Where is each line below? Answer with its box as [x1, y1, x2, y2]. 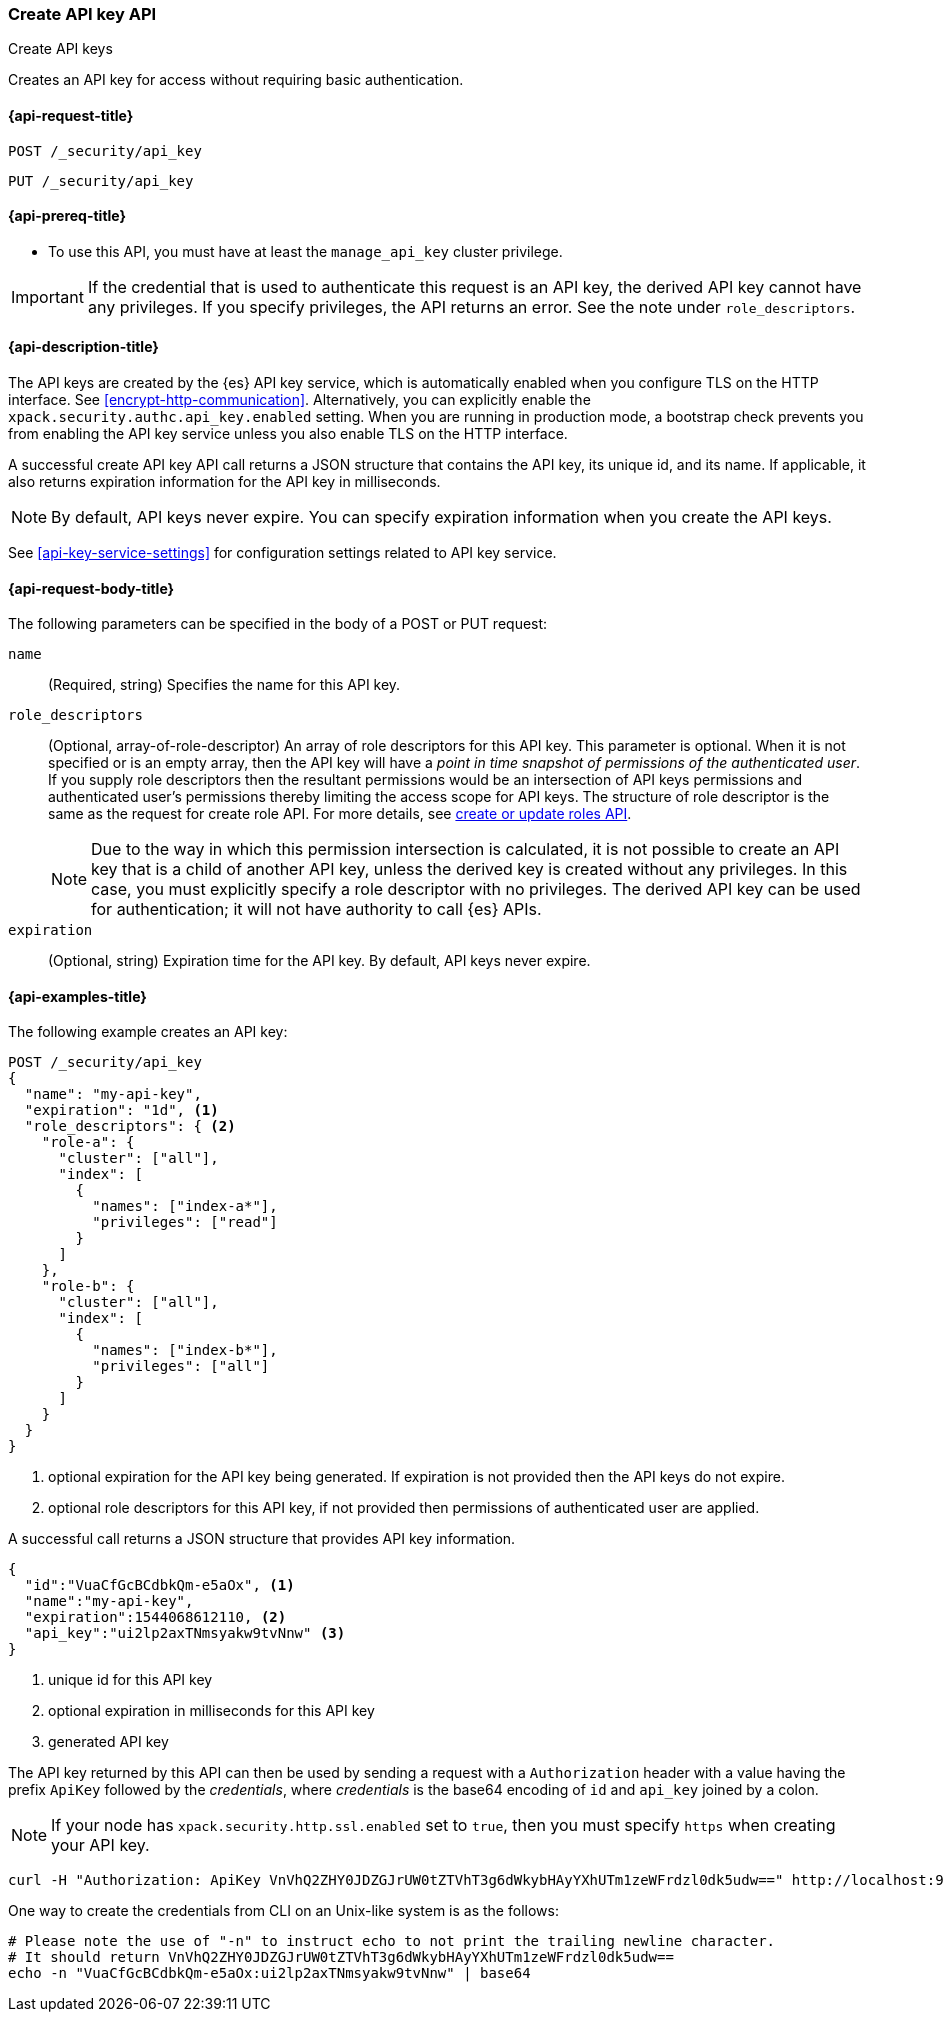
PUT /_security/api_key [8, 172, 194, 189]
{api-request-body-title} [8, 579, 175, 597]
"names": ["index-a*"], [92, 1198, 278, 1215]
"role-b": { [41, 1278, 135, 1295]
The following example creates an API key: [8, 1023, 288, 1041]
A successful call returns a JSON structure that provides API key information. [8, 1530, 516, 1548]
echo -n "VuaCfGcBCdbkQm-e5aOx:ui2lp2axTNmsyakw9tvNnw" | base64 [8, 1965, 531, 1982]
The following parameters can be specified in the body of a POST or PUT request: [8, 615, 548, 633]
